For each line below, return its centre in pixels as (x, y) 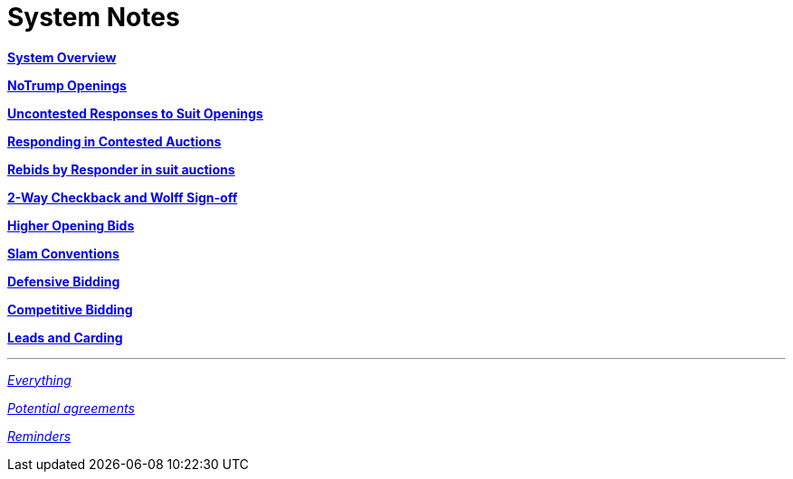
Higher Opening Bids (71, 225)
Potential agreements (71, 408)
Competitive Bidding (70, 309)
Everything (39, 380)
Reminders (39, 436)
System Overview (62, 57)
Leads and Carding (65, 337)
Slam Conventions (63, 253)
